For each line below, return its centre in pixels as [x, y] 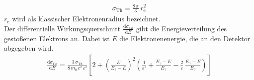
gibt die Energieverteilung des [181, 28]
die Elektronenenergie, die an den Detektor [185, 38]
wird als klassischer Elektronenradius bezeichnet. [86, 19]
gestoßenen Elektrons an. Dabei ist [57, 38]
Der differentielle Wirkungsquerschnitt [62, 28]
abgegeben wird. [29, 48]
